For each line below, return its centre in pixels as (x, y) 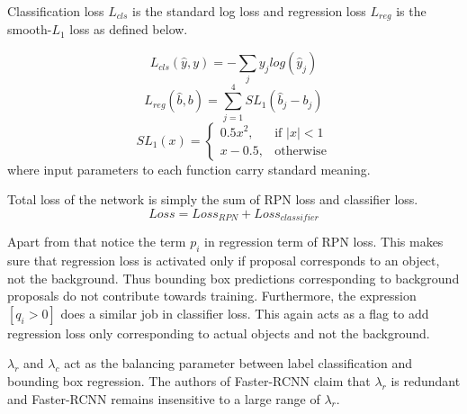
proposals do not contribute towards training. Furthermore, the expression (212, 296)
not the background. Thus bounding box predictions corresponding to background (233, 278)
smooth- (30, 29)
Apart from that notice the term (97, 242)
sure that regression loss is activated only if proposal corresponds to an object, (224, 260)
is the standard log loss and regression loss (249, 11)
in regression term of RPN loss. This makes (324, 242)
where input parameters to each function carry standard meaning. (189, 169)
